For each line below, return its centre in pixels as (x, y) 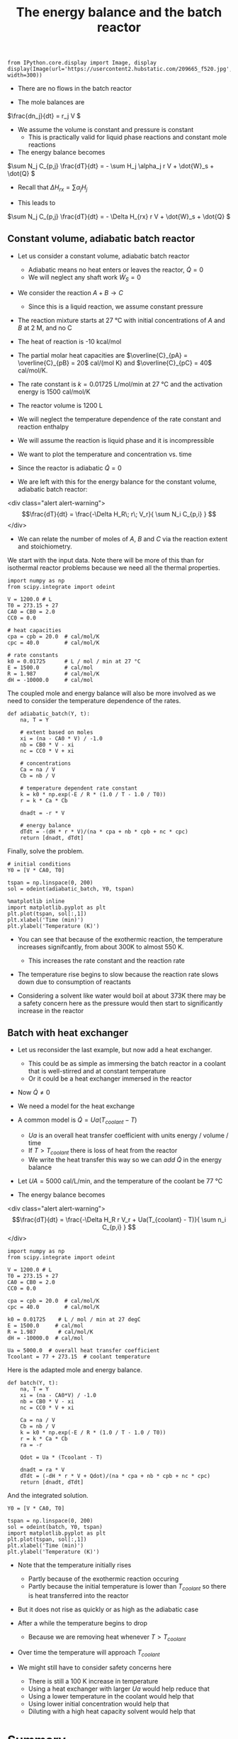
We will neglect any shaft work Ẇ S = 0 (85, 278)
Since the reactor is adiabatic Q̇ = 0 (69, 468)
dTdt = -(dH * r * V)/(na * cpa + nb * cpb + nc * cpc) (104, 832)
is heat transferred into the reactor (78, 1595)
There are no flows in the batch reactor (75, 89)
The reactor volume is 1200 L (60, 405)
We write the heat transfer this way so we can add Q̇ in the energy (125, 1160)
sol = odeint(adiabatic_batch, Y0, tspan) (71, 889)
